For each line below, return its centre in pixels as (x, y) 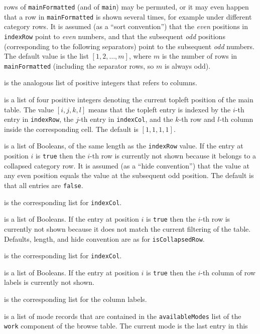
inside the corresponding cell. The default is (71, 129)
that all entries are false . (44, 185)
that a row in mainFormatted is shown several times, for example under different (128, 16)
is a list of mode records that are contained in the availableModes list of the (123, 316)
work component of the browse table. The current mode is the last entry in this (126, 326)
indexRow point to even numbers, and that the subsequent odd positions (115, 36)
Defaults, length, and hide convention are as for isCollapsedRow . (104, 238)
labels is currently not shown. (49, 282)
